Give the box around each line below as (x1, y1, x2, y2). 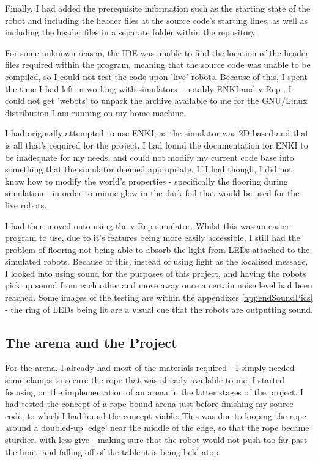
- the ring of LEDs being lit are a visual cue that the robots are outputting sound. (5, 302, 313, 315)
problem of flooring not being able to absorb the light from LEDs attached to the (5, 243, 310, 255)
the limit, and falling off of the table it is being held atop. (5, 445, 221, 458)
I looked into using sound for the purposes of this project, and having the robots (5, 266, 306, 279)
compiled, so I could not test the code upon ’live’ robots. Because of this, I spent (5, 70, 308, 82)
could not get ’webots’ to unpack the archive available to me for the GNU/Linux (5, 94, 308, 107)
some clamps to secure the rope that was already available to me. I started (5, 373, 285, 386)
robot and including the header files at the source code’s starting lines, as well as (5, 13, 308, 26)
